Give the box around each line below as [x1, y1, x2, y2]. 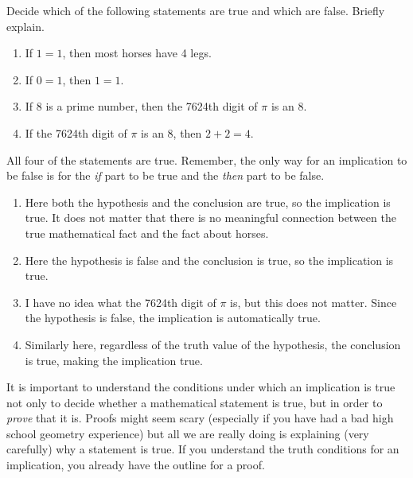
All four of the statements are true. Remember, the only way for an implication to [6, 151, 407, 168]
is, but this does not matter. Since [230, 293, 397, 310]
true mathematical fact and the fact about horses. [25, 224, 269, 241]
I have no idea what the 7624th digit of [25, 293, 216, 310]
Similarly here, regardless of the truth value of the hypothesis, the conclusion [25, 336, 401, 352]
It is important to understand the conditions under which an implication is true [6, 379, 395, 395]
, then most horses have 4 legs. [62, 45, 212, 61]
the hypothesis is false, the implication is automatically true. [25, 309, 321, 326]
